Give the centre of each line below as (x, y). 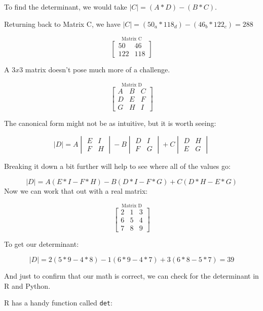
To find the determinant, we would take (66, 7)
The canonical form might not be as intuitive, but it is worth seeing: (110, 123)
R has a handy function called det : (58, 303)
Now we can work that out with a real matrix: (76, 190)
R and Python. (27, 285)
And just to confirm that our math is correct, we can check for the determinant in (131, 276)
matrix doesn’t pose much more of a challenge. (98, 70)
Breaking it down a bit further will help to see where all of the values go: (117, 166)
